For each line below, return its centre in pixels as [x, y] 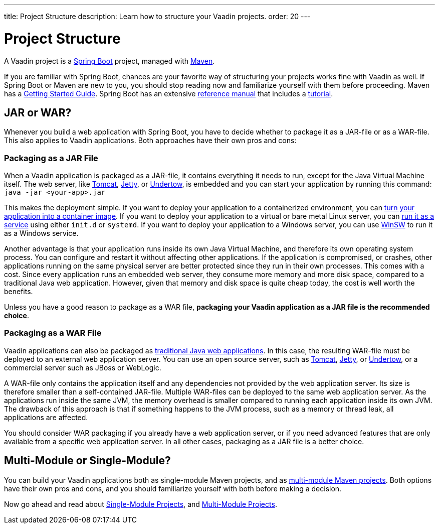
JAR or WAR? [38, 112]
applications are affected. [46, 417]
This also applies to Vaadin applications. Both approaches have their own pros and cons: [150, 141]
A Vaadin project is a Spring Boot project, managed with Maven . [109, 61]
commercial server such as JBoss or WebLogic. [83, 367]
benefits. [19, 292]
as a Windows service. [41, 233]
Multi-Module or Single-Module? [87, 461]
